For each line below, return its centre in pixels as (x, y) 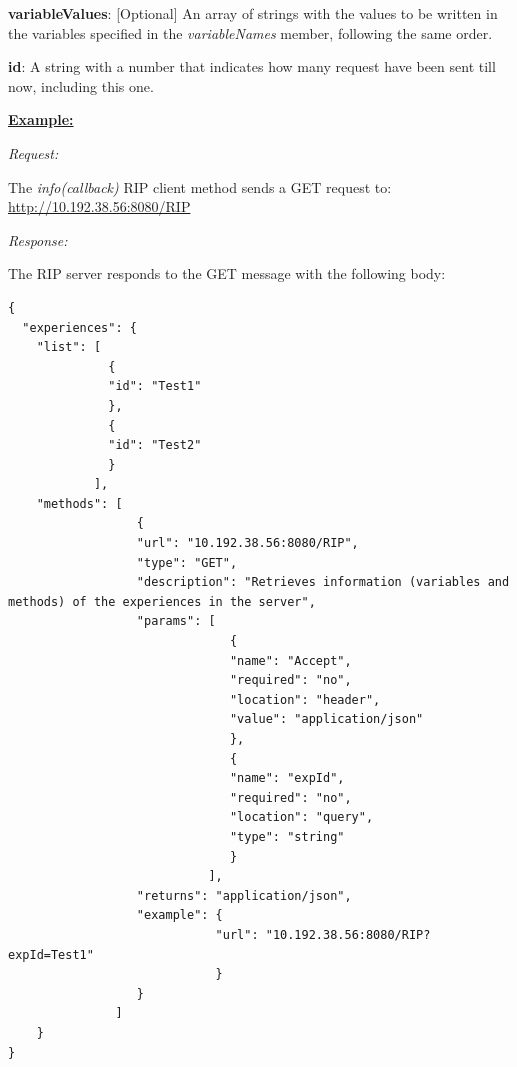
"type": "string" (287, 836)
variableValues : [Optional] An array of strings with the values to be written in (253, 13)
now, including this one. (81, 85)
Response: (38, 239)
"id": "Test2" (155, 445)
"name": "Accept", (290, 660)
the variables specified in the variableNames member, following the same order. (250, 32)
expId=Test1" (51, 954)
